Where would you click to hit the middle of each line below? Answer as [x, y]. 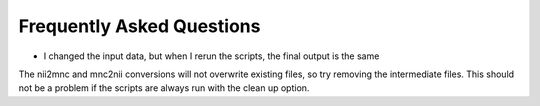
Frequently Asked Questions [139, 26]
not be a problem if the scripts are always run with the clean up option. [164, 88]
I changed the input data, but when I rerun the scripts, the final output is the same [211, 56]
